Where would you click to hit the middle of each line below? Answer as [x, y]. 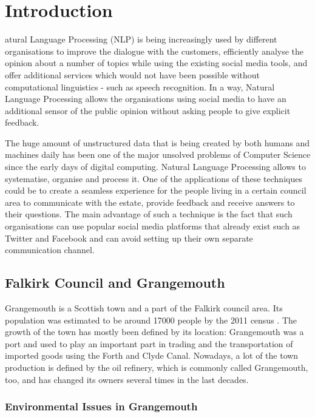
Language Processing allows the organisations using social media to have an [146, 99]
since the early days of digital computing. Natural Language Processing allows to [155, 167]
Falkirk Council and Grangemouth [115, 283]
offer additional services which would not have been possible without [132, 74]
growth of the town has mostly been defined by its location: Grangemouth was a [154, 332]
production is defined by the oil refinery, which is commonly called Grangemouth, [157, 367]
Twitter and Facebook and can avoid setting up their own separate [129, 238]
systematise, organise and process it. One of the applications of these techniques [154, 178]
